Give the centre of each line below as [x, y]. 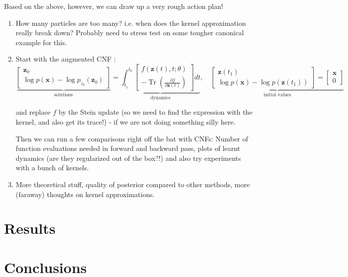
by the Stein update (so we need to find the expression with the [156, 112]
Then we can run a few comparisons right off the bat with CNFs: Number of [132, 138]
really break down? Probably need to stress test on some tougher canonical [130, 33]
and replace [33, 112]
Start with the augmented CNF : [66, 59]
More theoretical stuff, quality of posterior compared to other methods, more [133, 184]
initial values [278, 95]
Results [30, 228]
